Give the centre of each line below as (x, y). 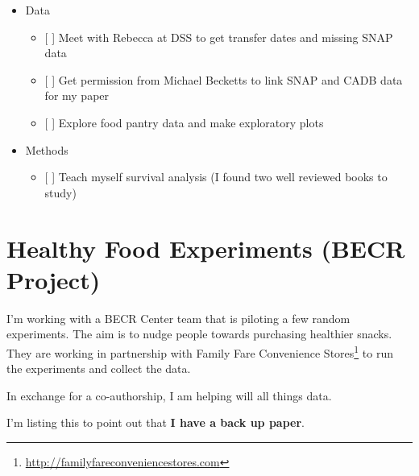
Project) (54, 279)
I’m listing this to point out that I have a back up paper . (156, 422)
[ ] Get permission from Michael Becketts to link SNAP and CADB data (224, 79)
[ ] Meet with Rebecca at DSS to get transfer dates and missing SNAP (219, 37)
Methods (47, 149)
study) (60, 192)
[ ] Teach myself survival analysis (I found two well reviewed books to (216, 177)
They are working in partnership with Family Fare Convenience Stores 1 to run (200, 351)
